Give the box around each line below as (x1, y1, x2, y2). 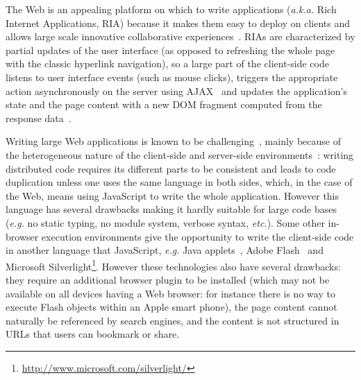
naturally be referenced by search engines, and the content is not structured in (6, 313, 339, 327)
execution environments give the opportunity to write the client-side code (41, 229, 354, 243)
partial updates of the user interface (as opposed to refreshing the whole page (6, 42, 335, 57)
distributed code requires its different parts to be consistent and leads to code (6, 161, 336, 175)
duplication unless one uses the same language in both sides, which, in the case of (6, 175, 353, 189)
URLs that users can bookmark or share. (6, 327, 180, 341)
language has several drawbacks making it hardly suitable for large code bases (6, 202, 337, 216)
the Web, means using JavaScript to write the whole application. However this (6, 188, 339, 202)
